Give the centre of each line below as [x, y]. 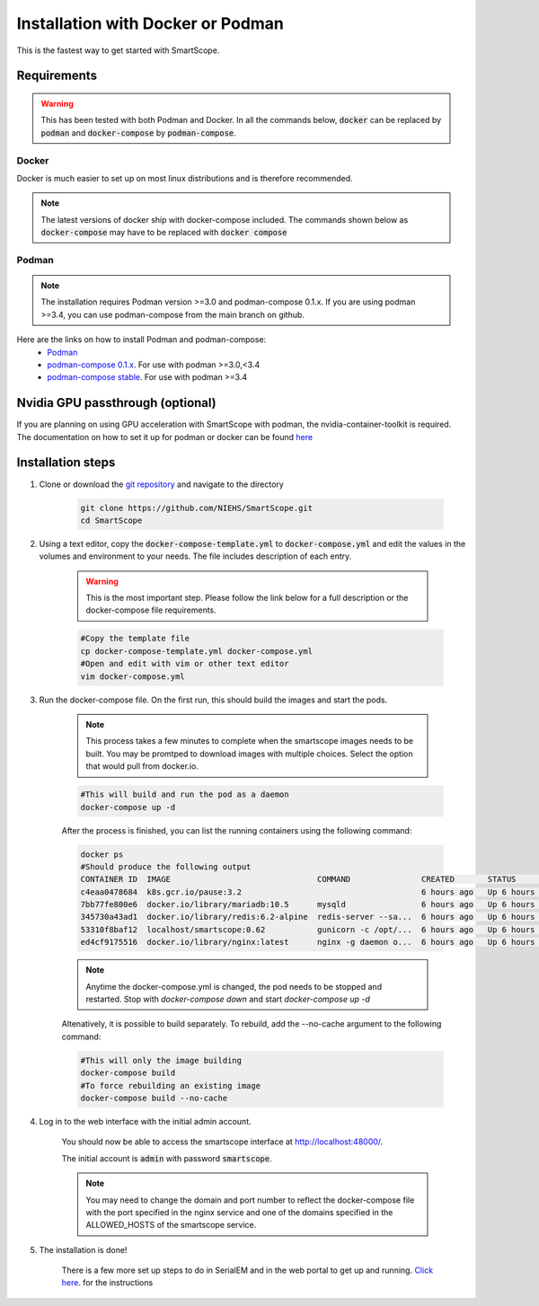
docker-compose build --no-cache [154, 1098]
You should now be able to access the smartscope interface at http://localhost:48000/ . [222, 1142]
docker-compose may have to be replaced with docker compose [164, 233]
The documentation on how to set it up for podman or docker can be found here [165, 437]
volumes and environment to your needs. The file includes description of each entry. [195, 556]
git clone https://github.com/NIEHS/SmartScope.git [197, 508]
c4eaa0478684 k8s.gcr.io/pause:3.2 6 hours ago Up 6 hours [308, 892]
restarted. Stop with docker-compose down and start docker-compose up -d [228, 999]
